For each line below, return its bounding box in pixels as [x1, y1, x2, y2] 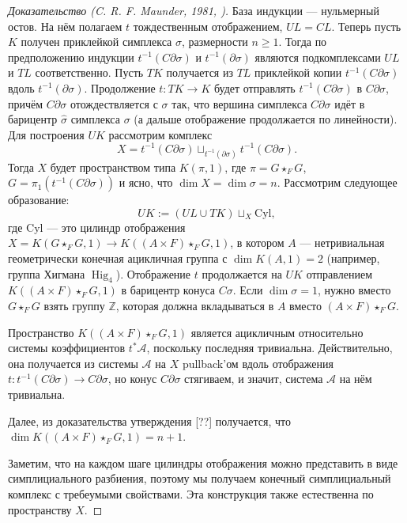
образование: [8, 191, 70, 208]
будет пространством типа [50, 158, 176, 175]
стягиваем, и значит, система [184, 370, 323, 387]
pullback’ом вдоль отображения [182, 354, 334, 371]
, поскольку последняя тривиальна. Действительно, [146, 339, 393, 356]
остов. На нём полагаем [8, 17, 122, 34]
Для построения [8, 126, 85, 142]
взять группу [43, 298, 105, 314]
